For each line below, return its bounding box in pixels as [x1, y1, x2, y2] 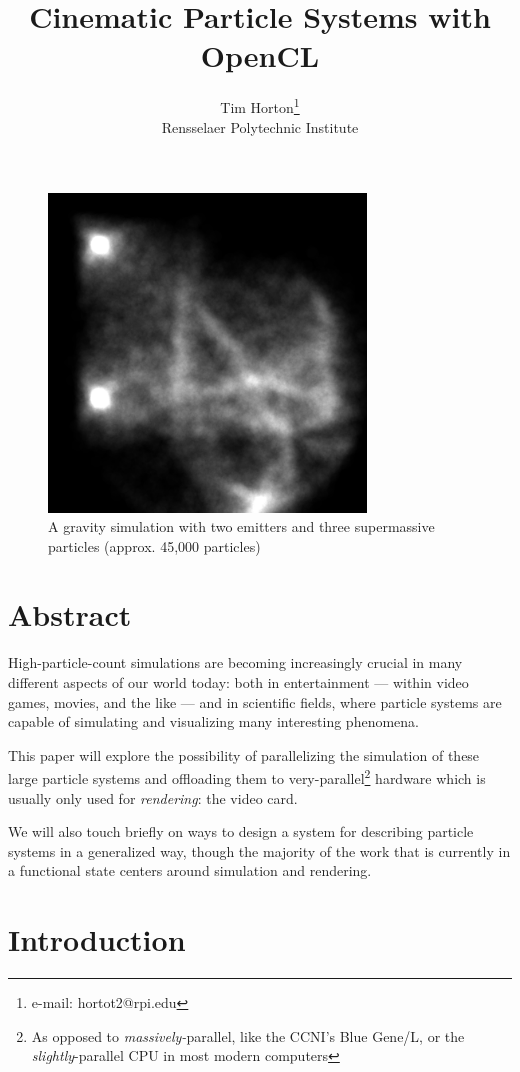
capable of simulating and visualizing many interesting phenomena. [8, 711, 419, 732]
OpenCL [200, 35, 320, 76]
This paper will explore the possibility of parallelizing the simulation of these [8, 744, 480, 765]
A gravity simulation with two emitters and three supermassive [48, 516, 435, 537]
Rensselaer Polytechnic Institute [161, 116, 359, 137]
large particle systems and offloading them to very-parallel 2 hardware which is [8, 765, 486, 789]
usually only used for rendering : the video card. [8, 787, 298, 808]
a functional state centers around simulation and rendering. [8, 860, 372, 881]
